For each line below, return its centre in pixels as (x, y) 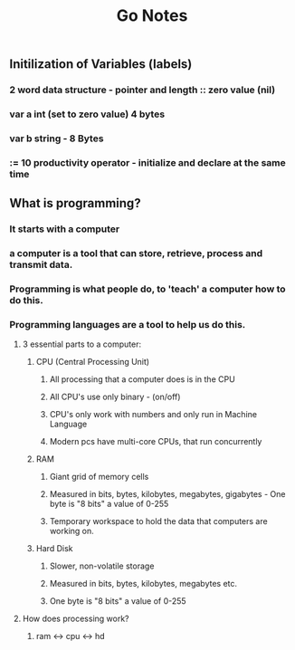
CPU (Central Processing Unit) (93, 362)
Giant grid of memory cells (99, 477)
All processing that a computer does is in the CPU (142, 379)
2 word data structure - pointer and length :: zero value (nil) (143, 90)
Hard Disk (54, 549)
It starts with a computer (65, 229)
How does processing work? (76, 619)
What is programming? (76, 203)
